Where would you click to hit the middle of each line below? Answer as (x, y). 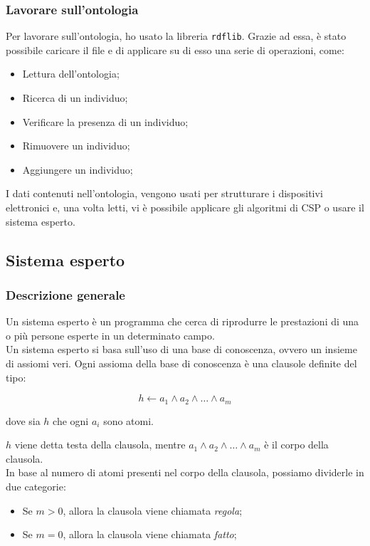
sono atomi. (129, 420)
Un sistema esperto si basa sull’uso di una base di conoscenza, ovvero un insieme (181, 349)
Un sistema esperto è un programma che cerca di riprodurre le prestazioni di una (183, 321)
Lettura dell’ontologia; (71, 74)
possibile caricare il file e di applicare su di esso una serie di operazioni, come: (175, 49)
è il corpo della (296, 445)
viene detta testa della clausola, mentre (100, 445)
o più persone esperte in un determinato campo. (110, 335)
